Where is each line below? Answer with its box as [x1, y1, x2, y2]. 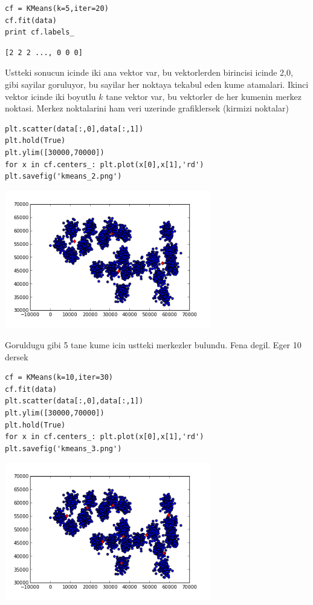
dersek [5, 350, 28, 363]
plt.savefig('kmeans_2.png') [5, 172, 122, 181]
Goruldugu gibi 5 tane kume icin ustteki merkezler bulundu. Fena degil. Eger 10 [5, 339, 302, 351]
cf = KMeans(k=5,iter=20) [5, 4, 109, 13]
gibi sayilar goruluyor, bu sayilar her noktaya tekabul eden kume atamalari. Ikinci [5, 78, 309, 90]
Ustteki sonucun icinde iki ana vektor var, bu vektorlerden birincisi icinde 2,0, [5, 66, 293, 79]
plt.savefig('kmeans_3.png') [5, 444, 122, 453]
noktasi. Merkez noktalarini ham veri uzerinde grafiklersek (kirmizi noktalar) [5, 102, 289, 114]
